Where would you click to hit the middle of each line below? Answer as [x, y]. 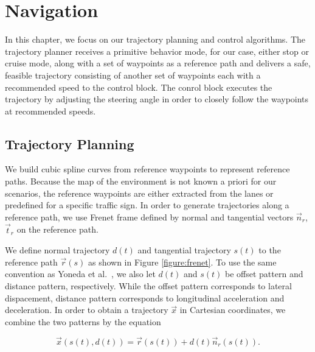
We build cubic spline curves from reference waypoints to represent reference [147, 169]
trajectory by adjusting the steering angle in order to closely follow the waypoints [157, 99]
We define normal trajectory [57, 250]
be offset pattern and [264, 274]
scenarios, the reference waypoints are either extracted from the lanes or [139, 193]
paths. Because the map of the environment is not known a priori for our [141, 181]
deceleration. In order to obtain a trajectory [87, 310]
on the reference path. [57, 229]
